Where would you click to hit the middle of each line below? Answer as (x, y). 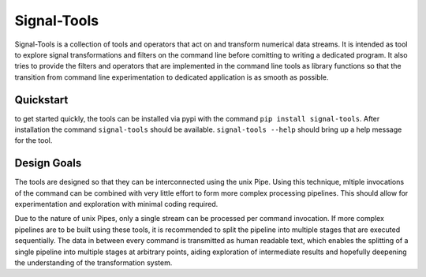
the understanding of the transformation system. (93, 263)
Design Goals (48, 163)
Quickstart (41, 100)
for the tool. (34, 140)
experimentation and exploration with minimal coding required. (116, 204)
